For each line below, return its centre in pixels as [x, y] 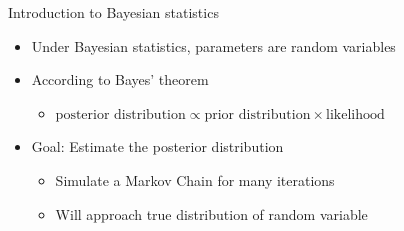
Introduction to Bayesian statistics [113, 12]
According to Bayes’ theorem [120, 79]
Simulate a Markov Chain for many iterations [195, 179]
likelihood [355, 114]
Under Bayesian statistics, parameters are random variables [213, 45]
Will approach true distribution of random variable [211, 213]
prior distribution [257, 114]
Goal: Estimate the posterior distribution [157, 146]
